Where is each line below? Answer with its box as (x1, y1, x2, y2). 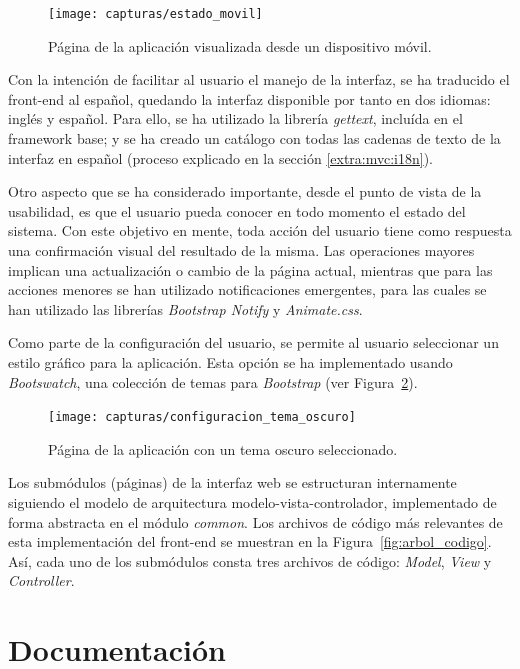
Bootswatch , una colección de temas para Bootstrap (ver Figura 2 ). (8, 371, 418, 392)
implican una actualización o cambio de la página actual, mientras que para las (8, 259, 493, 280)
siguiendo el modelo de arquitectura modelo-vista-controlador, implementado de (8, 492, 497, 512)
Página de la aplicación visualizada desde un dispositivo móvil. (48, 35, 432, 56)
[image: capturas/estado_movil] (48, 7, 263, 21)
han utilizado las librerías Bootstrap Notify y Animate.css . (8, 298, 363, 319)
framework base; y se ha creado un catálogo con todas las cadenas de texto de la (8, 128, 501, 149)
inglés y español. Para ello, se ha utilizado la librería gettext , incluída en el (8, 108, 463, 129)
